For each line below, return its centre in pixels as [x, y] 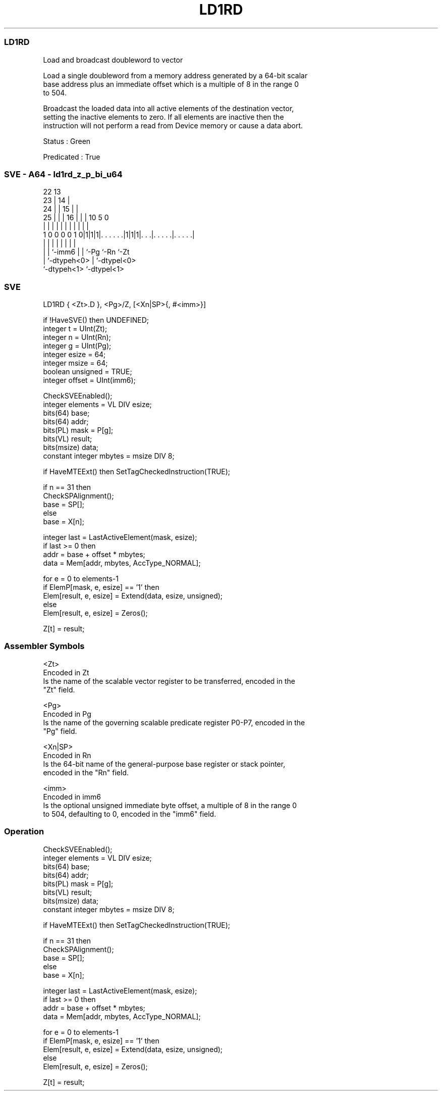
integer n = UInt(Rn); [77, 337]
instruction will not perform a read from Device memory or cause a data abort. [173, 125]
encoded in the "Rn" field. [86, 772]
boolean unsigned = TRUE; [88, 371]
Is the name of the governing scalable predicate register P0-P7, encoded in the [174, 722]
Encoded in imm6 [72, 797]
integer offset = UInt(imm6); [89, 380]
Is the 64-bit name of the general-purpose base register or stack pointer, [164, 764]
